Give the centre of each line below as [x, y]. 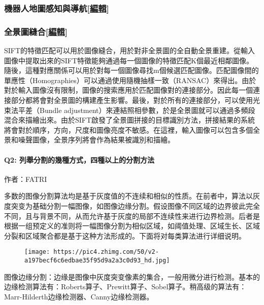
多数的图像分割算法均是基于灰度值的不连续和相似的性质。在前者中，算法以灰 [132, 196]
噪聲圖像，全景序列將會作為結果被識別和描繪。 [96, 140]
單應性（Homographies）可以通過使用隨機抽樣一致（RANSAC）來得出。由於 [130, 80]
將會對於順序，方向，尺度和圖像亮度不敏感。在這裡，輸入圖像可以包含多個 [128, 129]
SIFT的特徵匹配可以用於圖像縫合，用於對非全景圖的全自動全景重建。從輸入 [130, 50]
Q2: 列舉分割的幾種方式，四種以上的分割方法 [79, 159]
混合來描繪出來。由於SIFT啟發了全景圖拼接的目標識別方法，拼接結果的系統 [130, 120]
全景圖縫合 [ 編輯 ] [36, 31]
